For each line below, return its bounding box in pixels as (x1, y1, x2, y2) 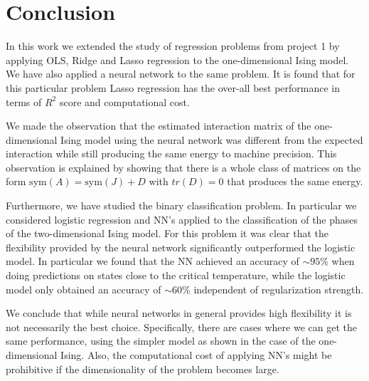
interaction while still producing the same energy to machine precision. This (6, 146, 337, 161)
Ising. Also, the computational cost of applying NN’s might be (60, 348, 332, 362)
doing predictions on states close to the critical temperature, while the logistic (6, 268, 346, 283)
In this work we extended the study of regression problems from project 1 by (6, 38, 340, 53)
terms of (6, 94, 42, 109)
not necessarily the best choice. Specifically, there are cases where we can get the (6, 319, 357, 334)
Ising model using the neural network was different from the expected (60, 132, 363, 147)
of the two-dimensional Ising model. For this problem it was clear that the (6, 226, 329, 241)
